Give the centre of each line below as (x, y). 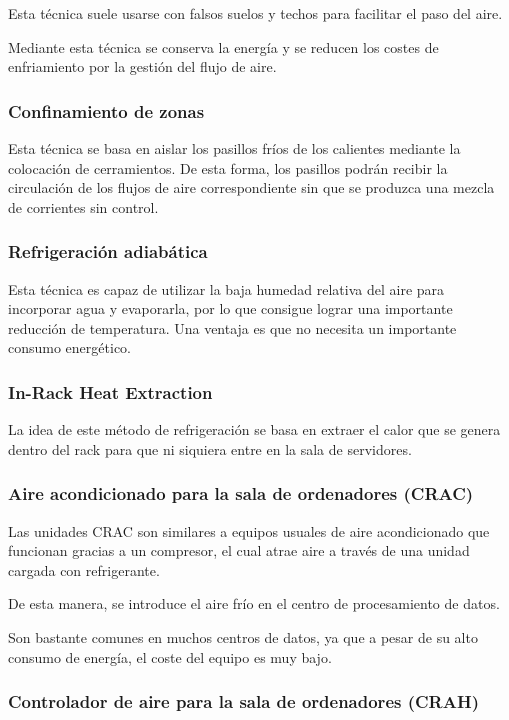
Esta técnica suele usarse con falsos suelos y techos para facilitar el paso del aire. (255, 13)
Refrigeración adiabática (108, 251)
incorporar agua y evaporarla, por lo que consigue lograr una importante (230, 308)
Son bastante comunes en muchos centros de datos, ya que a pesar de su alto (243, 636)
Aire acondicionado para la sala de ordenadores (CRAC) (241, 493)
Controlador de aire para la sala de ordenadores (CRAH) (243, 701)
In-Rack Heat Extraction (110, 391)
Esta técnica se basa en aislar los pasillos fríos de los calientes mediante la (234, 148)
